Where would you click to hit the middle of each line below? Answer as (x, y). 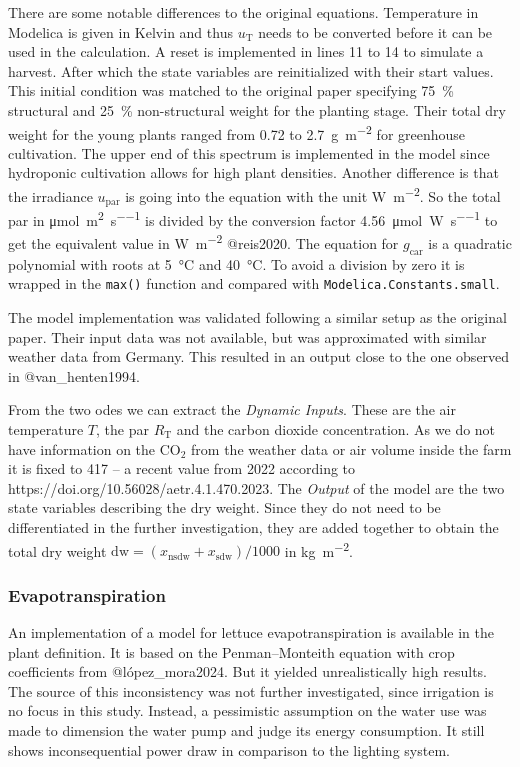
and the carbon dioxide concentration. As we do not (336, 429)
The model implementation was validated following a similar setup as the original (257, 317)
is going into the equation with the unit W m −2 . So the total (313, 194)
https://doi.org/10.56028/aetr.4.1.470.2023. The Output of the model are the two (256, 487)
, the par (122, 429)
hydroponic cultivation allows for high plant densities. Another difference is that (253, 172)
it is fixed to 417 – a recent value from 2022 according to (182, 468)
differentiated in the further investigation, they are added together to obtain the (253, 527)
